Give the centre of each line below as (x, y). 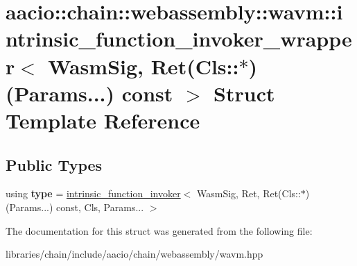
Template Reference (103, 120)
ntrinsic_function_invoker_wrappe (179, 39)
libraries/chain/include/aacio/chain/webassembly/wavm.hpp (134, 254)
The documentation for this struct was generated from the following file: (159, 230)
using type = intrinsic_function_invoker (93, 193)
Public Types (54, 164)
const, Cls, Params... (100, 207)
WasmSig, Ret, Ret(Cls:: (249, 193)
